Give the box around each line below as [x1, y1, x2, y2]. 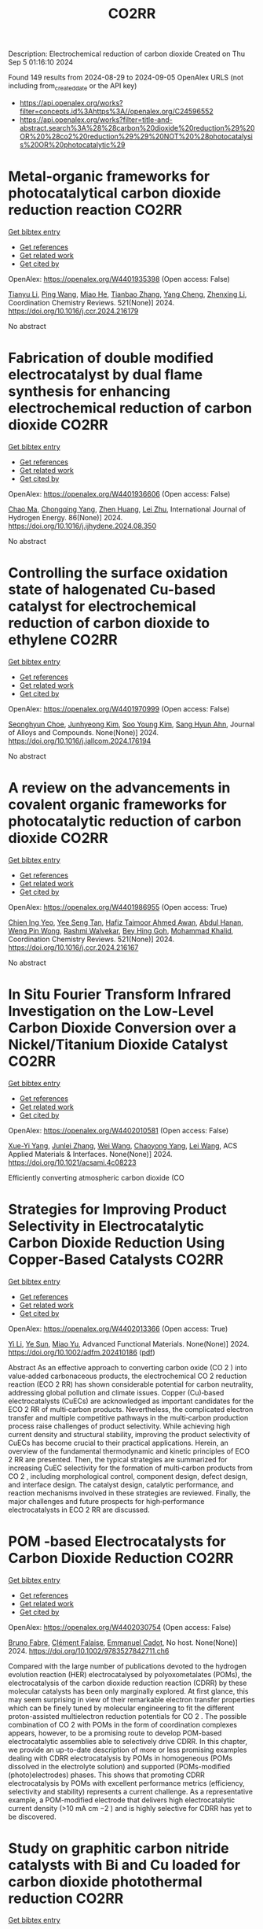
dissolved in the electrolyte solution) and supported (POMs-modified [8, 1761, 230, 1771]
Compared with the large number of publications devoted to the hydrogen [8, 1661, 247, 1671]
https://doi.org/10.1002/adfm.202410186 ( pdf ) [8, 1347, 155, 1357]
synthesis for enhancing [8, 382, 171, 401]
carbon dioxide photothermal [8, 1872, 203, 1890]
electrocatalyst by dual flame [8, 366, 203, 384]
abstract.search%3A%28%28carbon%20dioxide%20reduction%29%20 [19, 123, 255, 132]
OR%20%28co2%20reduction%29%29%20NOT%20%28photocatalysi [19, 131, 253, 141]
